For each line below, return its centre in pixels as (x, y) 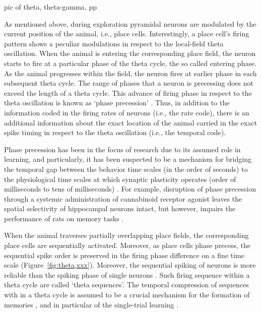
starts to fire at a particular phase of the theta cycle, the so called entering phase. (130, 63)
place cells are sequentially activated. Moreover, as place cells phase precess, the (127, 245)
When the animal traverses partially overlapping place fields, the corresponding (126, 235)
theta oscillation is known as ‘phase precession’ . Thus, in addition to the (117, 103)
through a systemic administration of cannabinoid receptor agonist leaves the (123, 198)
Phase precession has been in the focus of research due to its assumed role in (122, 149)
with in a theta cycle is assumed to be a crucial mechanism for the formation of (127, 295)
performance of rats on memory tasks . (64, 218)
